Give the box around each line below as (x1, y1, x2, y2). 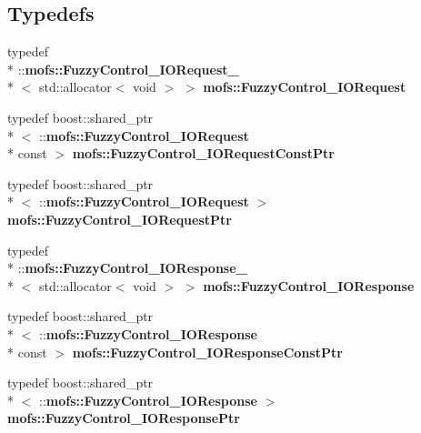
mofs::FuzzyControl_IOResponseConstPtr (72, 342, 343, 361)
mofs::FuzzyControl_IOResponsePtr (7, 408, 241, 428)
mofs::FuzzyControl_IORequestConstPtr (72, 144, 335, 163)
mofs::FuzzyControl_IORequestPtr (7, 209, 232, 228)
